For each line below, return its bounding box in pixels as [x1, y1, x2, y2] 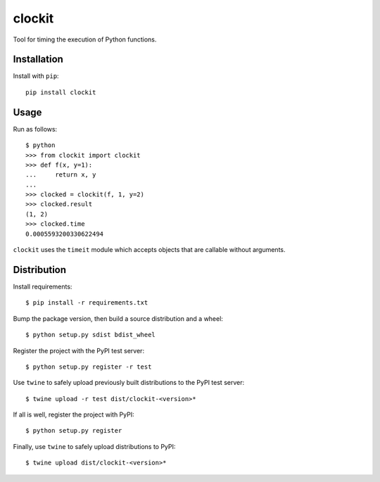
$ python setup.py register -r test [25, 362, 152, 371]
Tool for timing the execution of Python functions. [13, 35, 157, 44]
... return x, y [25, 171, 96, 179]
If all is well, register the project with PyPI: [13, 410, 134, 419]
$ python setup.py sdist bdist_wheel [25, 331, 156, 339]
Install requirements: [13, 282, 72, 291]
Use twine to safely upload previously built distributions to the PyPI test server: [13, 379, 245, 387]
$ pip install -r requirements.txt [25, 299, 148, 307]
